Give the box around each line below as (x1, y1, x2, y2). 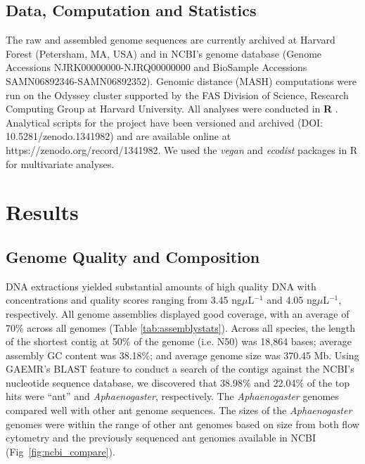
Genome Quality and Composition (6, 245, 260, 267)
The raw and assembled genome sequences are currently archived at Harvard (6, 32, 335, 47)
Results (6, 198, 79, 226)
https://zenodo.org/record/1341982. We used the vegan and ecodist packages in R (6, 142, 358, 157)
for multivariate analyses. (6, 156, 115, 171)
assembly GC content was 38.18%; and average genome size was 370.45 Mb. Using (6, 347, 359, 362)
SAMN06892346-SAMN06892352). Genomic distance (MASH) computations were (6, 73, 357, 88)
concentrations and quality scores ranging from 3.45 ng (6, 292, 243, 307)
